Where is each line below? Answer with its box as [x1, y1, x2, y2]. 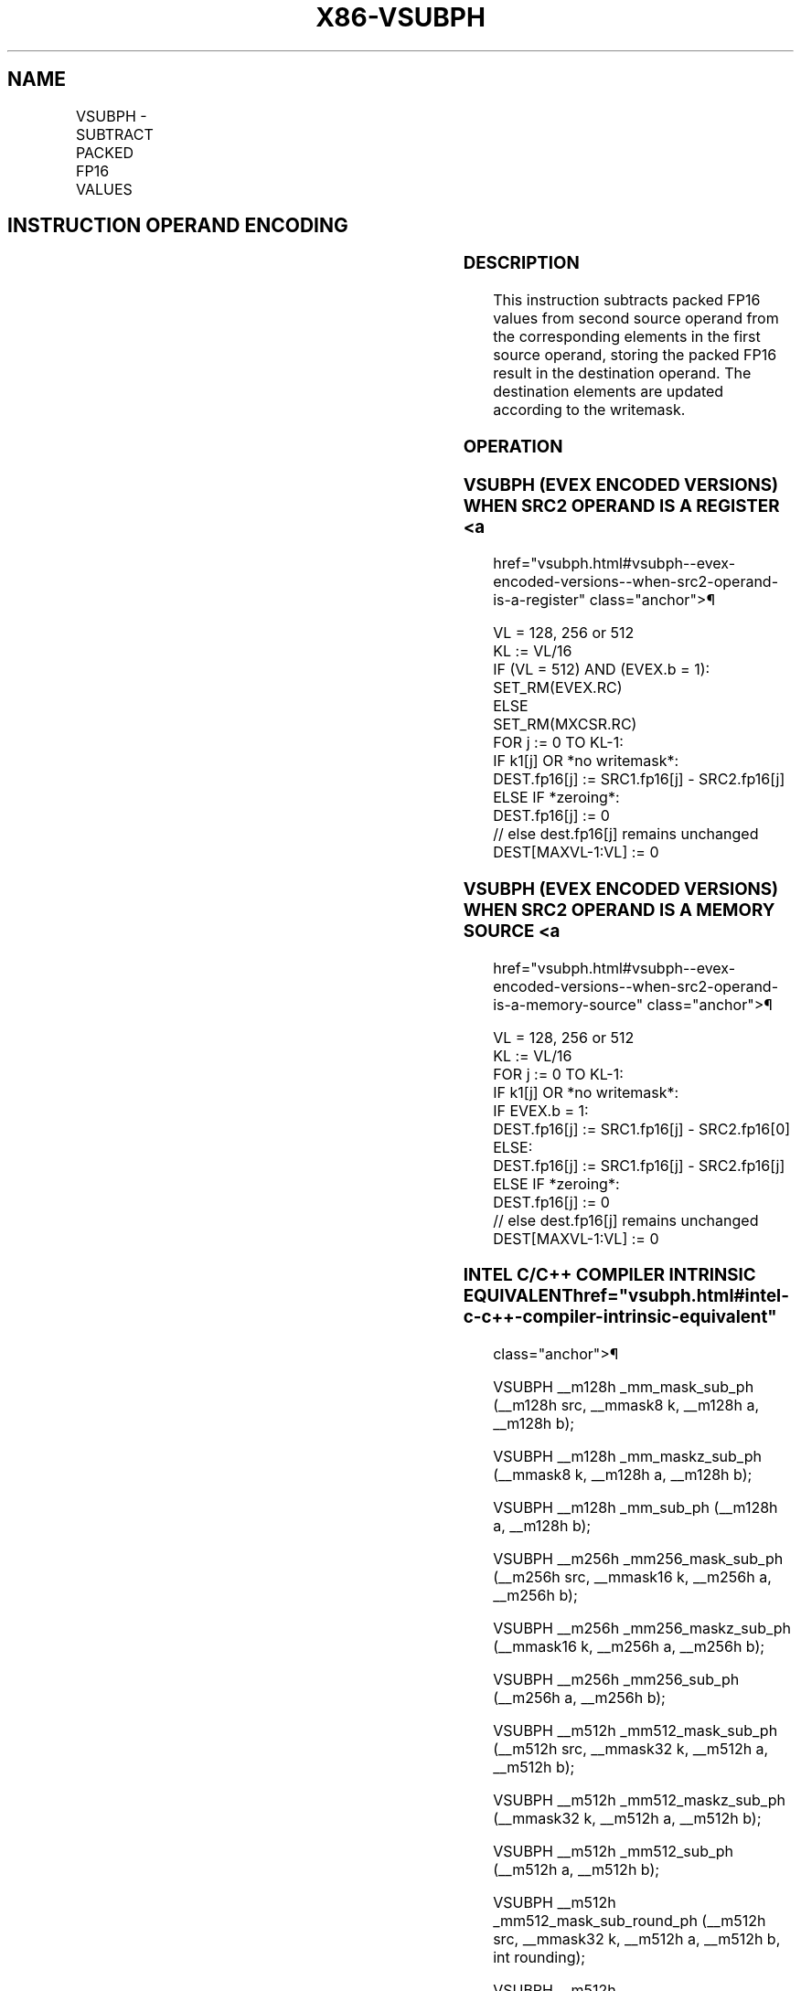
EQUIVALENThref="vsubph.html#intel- [463, 1285, 789, 1307]
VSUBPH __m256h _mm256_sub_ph [493, 1670, 740, 1689]
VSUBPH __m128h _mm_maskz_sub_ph [493, 1447, 762, 1466]
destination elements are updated [493, 382, 724, 401]
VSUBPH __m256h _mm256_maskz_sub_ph [493, 1619, 792, 1638]
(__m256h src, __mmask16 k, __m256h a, [493, 1568, 772, 1587]
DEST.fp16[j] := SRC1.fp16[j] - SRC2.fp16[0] [493, 1119, 791, 1138]
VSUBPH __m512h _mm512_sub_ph [493, 1842, 734, 1861]
